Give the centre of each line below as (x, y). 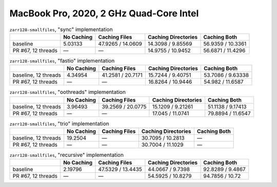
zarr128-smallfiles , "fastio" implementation (62, 61)
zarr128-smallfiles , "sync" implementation (61, 29)
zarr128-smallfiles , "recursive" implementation (67, 155)
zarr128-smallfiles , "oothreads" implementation (67, 92)
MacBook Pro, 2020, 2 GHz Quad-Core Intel (104, 13)
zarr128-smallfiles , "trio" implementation (60, 124)
